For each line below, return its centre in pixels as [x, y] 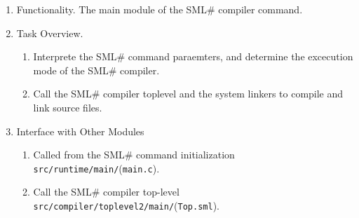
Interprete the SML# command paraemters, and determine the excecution [193, 56]
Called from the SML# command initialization [134, 155]
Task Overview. [50, 33]
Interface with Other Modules [80, 131]
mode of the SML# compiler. [96, 70]
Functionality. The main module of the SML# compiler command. [160, 9]
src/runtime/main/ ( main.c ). [96, 168]
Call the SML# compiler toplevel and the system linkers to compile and [188, 94]
